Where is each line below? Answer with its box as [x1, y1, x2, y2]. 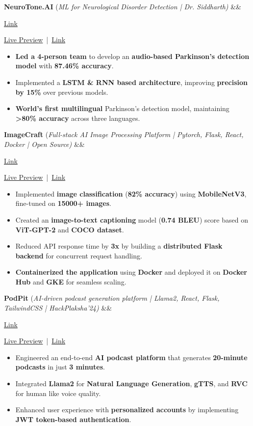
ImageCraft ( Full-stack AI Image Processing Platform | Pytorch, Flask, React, [4, 129, 244, 140]
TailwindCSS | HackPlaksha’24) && [4, 303, 112, 313]
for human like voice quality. [15, 388, 101, 398]
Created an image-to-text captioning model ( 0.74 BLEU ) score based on [15, 214, 248, 225]
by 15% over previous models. [15, 86, 108, 97]
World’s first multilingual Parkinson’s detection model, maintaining [15, 103, 229, 114]
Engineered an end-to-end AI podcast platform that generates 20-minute [15, 352, 248, 362]
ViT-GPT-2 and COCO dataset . [15, 224, 124, 234]
